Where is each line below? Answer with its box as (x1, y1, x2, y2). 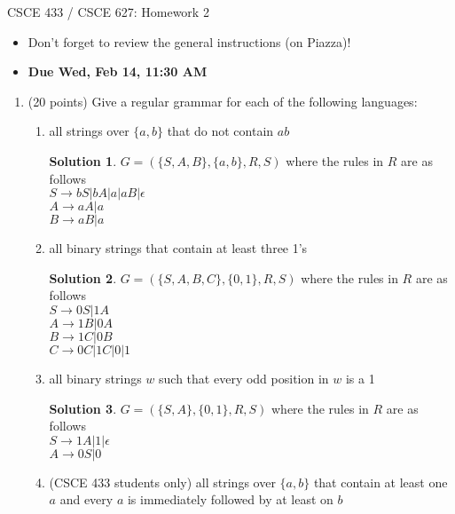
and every (59, 490, 114, 509)
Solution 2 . (49, 268, 117, 287)
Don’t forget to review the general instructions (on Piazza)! (27, 32, 351, 51)
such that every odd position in (159, 368, 329, 387)
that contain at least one (313, 472, 448, 491)
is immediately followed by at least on (127, 490, 333, 509)
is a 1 (345, 368, 375, 387)
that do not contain (167, 122, 274, 140)
